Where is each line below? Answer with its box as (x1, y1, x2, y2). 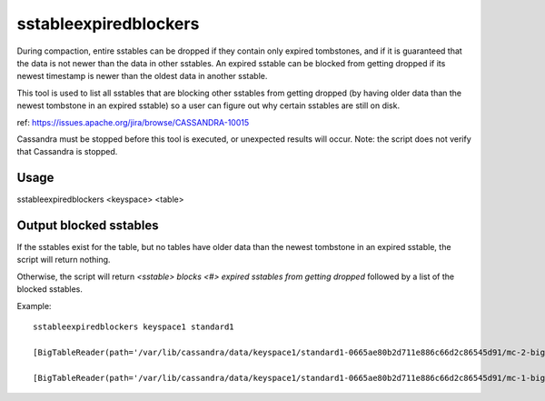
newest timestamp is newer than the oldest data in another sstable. (16, 71, 268, 82)
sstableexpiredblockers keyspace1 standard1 (33, 322, 235, 332)
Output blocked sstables (16, 218, 159, 233)
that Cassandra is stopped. (16, 146, 118, 157)
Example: (16, 300, 52, 311)
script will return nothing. (16, 255, 111, 266)
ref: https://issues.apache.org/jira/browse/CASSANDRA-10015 (16, 116, 250, 127)
